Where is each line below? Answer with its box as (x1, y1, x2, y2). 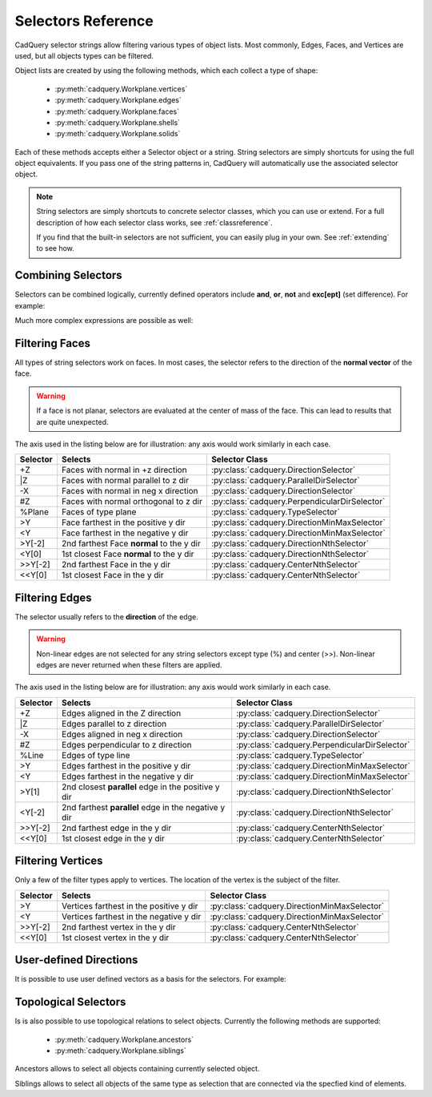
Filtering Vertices (14, 854, 103, 868)
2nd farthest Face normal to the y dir (61, 538, 202, 549)
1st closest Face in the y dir (61, 570, 164, 581)
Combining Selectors (14, 268, 123, 282)
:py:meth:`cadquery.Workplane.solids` (54, 129, 181, 139)
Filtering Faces (14, 337, 91, 350)
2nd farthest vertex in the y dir (61, 922, 176, 933)
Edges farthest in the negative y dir (61, 770, 194, 781)
